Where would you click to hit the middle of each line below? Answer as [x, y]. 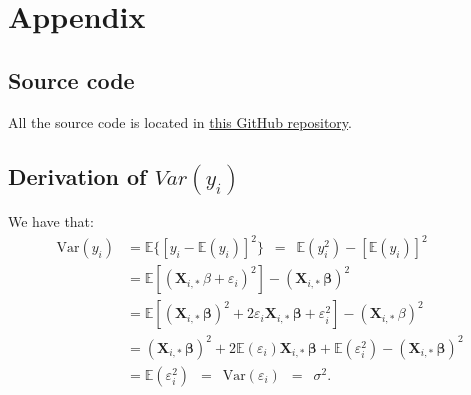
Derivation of [77, 175]
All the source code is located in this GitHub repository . [180, 121]
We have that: [51, 221]
